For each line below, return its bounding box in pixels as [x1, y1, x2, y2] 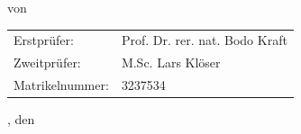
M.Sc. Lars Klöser [121, 53, 221, 72]
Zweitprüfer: [14, 53, 81, 72]
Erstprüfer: [14, 31, 74, 49]
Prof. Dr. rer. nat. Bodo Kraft [121, 31, 287, 49]
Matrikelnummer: [14, 76, 109, 94]
